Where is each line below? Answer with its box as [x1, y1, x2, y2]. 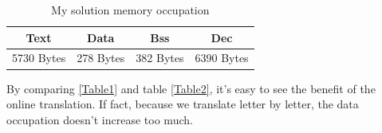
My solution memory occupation [51, 2, 210, 18]
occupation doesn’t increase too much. [6, 111, 193, 127]
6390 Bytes [195, 49, 249, 66]
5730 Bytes [12, 49, 66, 66]
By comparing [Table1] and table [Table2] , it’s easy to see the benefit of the [6, 80, 376, 96]
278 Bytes [77, 49, 125, 66]
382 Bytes [136, 49, 184, 66]
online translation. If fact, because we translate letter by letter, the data [6, 96, 359, 112]
